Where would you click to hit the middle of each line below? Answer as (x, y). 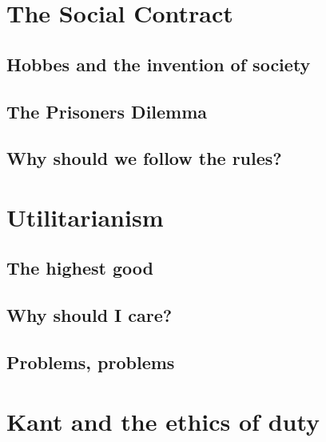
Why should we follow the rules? (144, 158)
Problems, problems (91, 362)
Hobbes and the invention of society (159, 64)
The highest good (80, 268)
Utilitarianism (85, 217)
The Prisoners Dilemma (107, 111)
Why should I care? (89, 315)
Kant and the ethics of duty (163, 421)
